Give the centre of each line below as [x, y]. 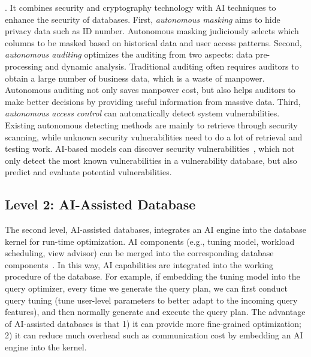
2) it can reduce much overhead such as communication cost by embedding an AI [154, 335]
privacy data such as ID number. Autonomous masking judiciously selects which [152, 31]
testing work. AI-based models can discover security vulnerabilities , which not [150, 148]
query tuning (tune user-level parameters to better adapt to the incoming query [151, 300]
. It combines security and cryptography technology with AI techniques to [141, 7]
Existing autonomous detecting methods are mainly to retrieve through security [151, 124]
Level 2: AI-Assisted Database [100, 204]
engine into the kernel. [46, 347]
